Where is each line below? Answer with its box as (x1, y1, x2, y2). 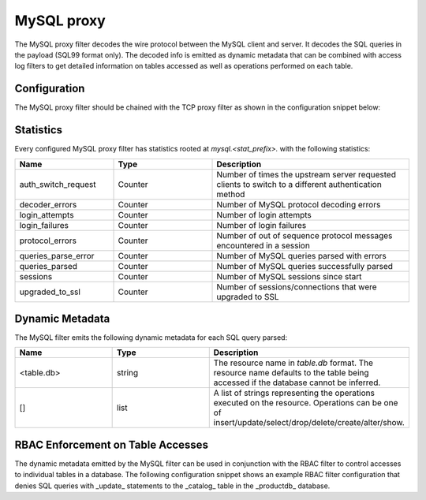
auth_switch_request (19, 178, 96, 189)
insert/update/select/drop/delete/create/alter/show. (213, 417, 405, 428)
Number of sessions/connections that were (216, 281, 378, 292)
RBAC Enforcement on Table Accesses (14, 438, 209, 451)
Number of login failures (216, 219, 307, 230)
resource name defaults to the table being (213, 368, 370, 379)
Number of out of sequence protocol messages (216, 229, 393, 241)
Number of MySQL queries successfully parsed (216, 260, 394, 271)
